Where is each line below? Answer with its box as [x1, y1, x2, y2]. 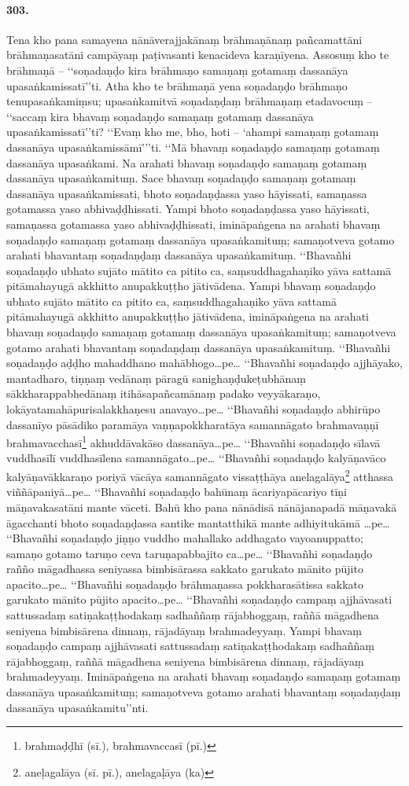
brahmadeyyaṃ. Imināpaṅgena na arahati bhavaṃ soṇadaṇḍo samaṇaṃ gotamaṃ [6, 668, 401, 685]
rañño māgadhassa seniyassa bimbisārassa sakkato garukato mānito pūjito [6, 560, 363, 577]
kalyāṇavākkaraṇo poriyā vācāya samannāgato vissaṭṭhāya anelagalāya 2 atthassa [6, 466, 394, 484]
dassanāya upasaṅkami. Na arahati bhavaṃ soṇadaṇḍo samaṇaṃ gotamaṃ [6, 154, 367, 171]
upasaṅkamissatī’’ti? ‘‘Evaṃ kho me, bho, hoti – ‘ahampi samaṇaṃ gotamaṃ [6, 123, 379, 140]
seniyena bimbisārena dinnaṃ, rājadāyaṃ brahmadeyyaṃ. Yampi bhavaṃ [6, 622, 362, 638]
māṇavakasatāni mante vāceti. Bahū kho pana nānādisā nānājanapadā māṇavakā [6, 498, 397, 515]
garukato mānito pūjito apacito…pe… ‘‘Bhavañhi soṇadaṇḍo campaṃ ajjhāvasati [6, 591, 392, 608]
